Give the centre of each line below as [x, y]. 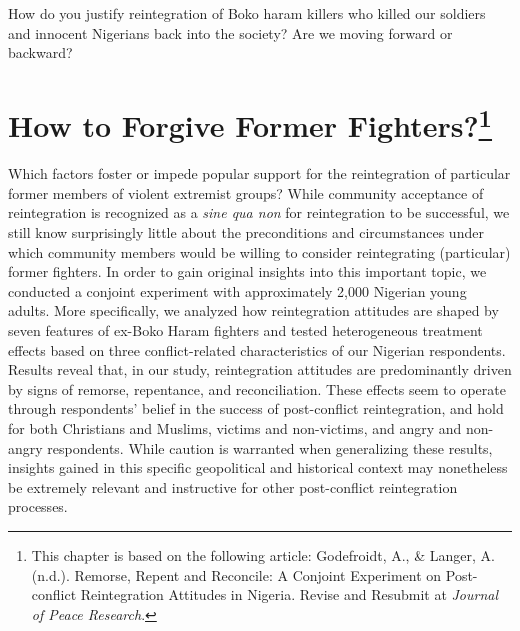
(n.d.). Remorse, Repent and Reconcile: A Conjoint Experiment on [236, 574]
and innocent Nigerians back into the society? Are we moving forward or [230, 32]
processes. [38, 506]
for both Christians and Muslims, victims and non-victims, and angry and [235, 427]
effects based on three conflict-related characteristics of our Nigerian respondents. [257, 349]
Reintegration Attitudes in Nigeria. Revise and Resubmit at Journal [289, 594]
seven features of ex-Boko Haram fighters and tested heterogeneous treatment [245, 329]
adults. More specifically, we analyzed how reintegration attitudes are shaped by [253, 310]
